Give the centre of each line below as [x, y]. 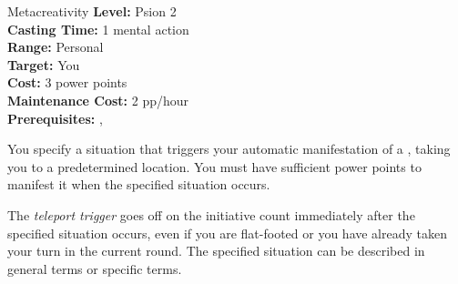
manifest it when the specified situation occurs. [139, 184]
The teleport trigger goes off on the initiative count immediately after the [211, 214]
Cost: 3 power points [67, 82]
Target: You [44, 64]
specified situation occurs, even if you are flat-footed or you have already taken [227, 233]
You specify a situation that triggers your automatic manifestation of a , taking [229, 149]
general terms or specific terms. [95, 268]
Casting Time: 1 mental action [98, 29]
